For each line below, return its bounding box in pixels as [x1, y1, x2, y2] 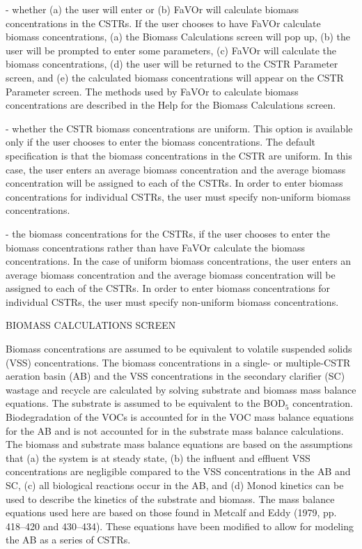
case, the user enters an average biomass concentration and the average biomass [6, 162, 346, 176]
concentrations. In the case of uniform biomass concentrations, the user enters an [6, 254, 352, 268]
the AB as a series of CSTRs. [6, 532, 131, 547]
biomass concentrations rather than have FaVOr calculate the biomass [6, 240, 306, 254]
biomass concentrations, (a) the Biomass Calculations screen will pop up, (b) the [6, 29, 351, 44]
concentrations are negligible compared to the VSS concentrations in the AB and [6, 464, 351, 479]
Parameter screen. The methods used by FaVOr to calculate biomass [6, 84, 299, 98]
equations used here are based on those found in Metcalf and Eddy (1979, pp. [6, 505, 337, 520]
